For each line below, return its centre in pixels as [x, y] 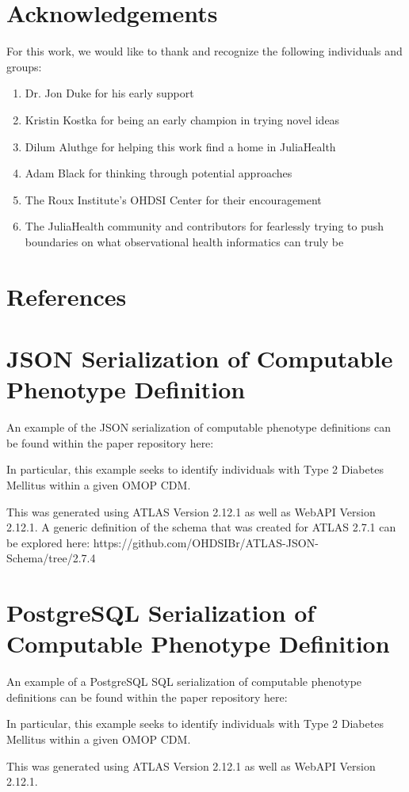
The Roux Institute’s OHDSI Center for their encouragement [173, 199]
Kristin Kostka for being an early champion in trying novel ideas [182, 119]
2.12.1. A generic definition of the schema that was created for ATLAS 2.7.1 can [201, 527]
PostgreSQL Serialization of [161, 613]
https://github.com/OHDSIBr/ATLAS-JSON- [206, 542]
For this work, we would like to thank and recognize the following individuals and [204, 51]
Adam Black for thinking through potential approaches [159, 173]
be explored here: [48, 542]
